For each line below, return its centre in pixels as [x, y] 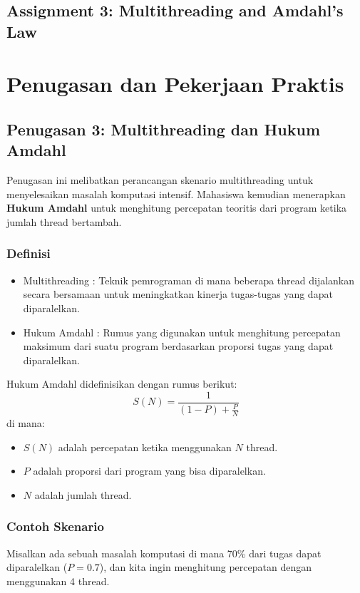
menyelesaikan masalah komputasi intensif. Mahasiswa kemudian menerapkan [176, 194]
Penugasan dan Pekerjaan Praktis [175, 84]
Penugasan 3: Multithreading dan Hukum [164, 129]
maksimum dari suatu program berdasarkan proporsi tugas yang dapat [178, 346]
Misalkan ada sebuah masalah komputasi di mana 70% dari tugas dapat [164, 553]
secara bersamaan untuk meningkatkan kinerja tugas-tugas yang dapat [178, 294]
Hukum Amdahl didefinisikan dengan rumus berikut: [122, 384]
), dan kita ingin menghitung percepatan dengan [206, 567]
